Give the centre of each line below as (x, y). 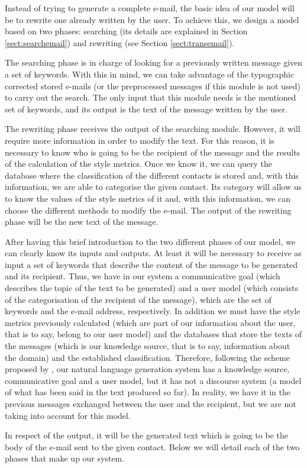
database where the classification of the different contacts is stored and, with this (152, 175)
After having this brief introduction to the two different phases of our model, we (150, 241)
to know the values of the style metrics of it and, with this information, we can (148, 198)
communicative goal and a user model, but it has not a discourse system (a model (153, 380)
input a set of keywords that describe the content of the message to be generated (151, 264)
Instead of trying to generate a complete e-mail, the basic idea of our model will (150, 8)
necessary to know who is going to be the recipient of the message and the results (153, 152)
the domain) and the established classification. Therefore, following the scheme (147, 357)
